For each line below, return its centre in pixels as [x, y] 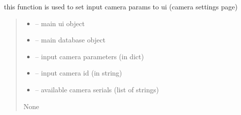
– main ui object [60, 23]
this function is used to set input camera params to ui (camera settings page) [121, 6]
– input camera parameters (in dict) [89, 56]
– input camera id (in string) [79, 73]
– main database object [70, 40]
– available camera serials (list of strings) [97, 89]
